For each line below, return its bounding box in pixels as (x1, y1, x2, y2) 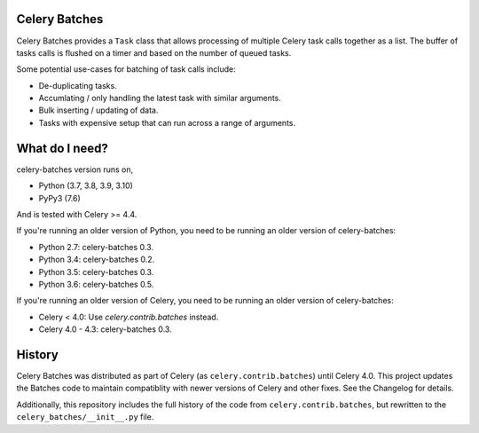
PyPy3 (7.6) (38, 193, 82, 203)
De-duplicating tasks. (38, 80, 117, 91)
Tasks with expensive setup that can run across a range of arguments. (38, 117, 296, 128)
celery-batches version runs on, (16, 164, 133, 175)
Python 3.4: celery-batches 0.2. (38, 254, 155, 265)
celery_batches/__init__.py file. (16, 412, 154, 422)
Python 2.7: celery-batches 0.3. (38, 241, 154, 252)
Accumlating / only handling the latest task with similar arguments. (38, 93, 281, 104)
